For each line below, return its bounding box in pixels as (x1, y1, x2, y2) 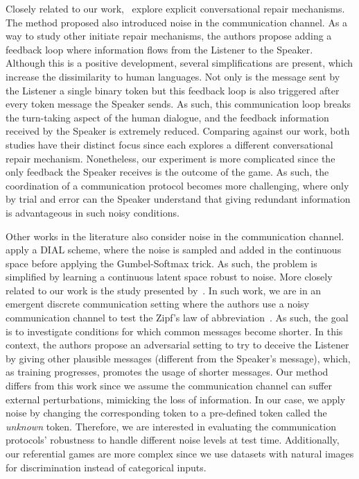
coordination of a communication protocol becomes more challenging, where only (6, 178, 349, 192)
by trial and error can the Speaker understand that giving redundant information (6, 192, 351, 206)
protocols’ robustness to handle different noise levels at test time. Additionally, (6, 432, 340, 447)
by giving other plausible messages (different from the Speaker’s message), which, (6, 351, 351, 365)
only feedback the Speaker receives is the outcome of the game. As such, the (6, 165, 329, 179)
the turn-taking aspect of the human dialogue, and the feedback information (6, 110, 329, 124)
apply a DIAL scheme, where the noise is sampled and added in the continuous (6, 242, 342, 257)
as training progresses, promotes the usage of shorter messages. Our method (6, 364, 329, 379)
